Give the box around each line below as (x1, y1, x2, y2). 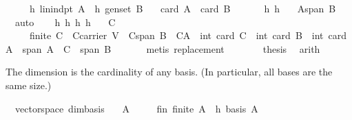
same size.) (6, 77, 52, 92)
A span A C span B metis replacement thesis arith (6, 41, 320, 56)
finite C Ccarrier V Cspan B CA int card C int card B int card (29, 28, 347, 43)
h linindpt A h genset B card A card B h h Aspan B (29, 1, 336, 15)
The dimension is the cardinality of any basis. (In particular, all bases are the (6, 64, 333, 79)
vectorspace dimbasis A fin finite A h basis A (14, 101, 258, 115)
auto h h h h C (14, 14, 116, 29)
